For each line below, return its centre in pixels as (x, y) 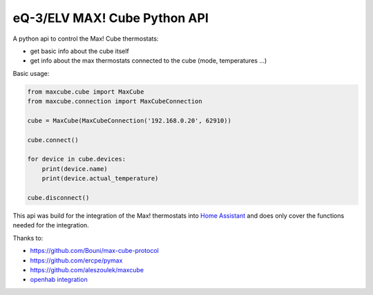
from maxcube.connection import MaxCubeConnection (115, 101)
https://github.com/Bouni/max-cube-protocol (94, 251)
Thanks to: (28, 238)
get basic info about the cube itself (79, 51)
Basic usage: (31, 73)
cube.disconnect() (58, 197)
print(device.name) (75, 169)
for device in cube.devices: (77, 159)
